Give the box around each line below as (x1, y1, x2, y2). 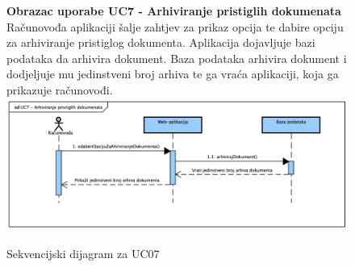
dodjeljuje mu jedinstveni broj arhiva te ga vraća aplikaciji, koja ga (6, 65, 339, 82)
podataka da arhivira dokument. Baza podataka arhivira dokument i (6, 49, 347, 66)
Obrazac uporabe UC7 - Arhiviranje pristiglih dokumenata (6, 2, 341, 19)
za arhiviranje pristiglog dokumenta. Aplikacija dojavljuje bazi (6, 34, 315, 51)
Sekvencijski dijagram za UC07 (6, 244, 160, 261)
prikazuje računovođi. (6, 81, 113, 98)
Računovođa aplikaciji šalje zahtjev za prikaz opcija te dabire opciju (6, 18, 344, 35)
